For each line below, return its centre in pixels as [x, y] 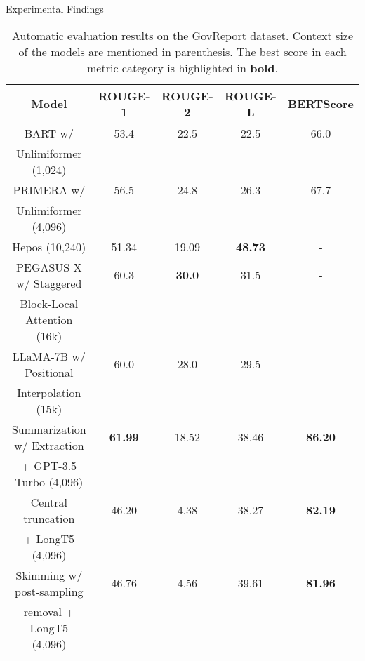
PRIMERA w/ [49, 189]
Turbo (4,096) [49, 481]
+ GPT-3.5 [49, 465]
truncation [49, 518]
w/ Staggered [49, 283]
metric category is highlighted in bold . [182, 67]
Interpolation [49, 392]
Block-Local [49, 303]
